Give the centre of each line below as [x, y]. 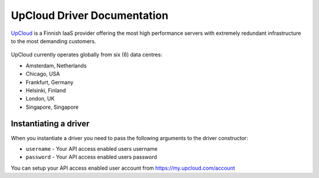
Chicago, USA [43, 74]
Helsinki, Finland [46, 90]
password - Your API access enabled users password [92, 157]
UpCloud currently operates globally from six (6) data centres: [87, 55]
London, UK [40, 99]
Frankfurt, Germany [50, 82]
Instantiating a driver [50, 124]
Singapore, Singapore [52, 107]
